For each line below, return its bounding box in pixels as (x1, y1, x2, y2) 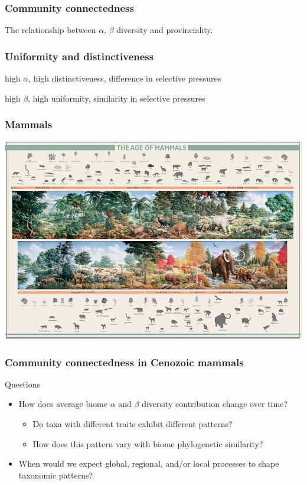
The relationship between (5, 24, 96, 36)
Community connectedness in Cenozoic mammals (5, 354, 244, 369)
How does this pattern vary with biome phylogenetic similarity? (32, 437, 263, 450)
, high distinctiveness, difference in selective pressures (28, 72, 221, 84)
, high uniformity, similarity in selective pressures (28, 92, 205, 104)
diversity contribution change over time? (142, 398, 288, 410)
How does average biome (18, 398, 107, 410)
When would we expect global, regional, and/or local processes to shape (18, 457, 279, 470)
